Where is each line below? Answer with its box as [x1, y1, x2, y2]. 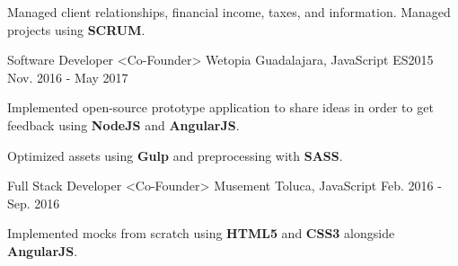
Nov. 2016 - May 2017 [7, 67, 128, 86]
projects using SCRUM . [7, 20, 145, 39]
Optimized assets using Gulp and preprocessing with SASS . [7, 146, 343, 164]
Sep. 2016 [7, 193, 60, 212]
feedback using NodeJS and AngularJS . [7, 115, 240, 134]
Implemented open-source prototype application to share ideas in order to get [7, 98, 434, 117]
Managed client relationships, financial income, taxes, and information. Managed [7, 3, 451, 21]
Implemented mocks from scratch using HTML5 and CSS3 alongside [7, 224, 395, 243]
